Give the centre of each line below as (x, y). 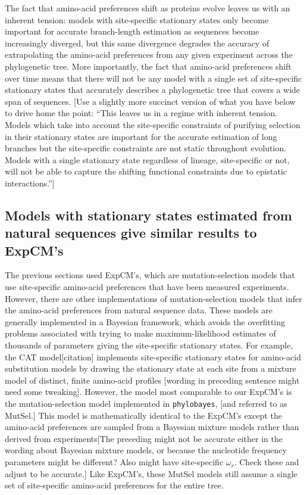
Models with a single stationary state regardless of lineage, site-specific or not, (147, 159)
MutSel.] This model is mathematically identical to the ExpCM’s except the (143, 415)
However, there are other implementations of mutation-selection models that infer (153, 298)
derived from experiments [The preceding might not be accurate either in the (144, 438)
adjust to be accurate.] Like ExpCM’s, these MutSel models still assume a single (151, 473)
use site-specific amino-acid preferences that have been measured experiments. (147, 287)
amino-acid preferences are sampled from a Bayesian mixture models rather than (152, 427)
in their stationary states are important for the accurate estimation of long (141, 136)
